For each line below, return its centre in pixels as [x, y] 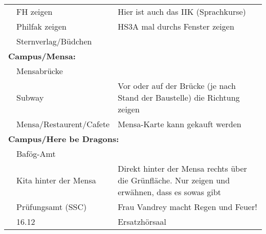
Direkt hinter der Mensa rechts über [182, 168]
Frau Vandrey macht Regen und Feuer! [187, 207]
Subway [30, 97]
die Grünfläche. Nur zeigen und [174, 180]
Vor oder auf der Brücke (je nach [177, 86]
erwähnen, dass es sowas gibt [169, 192]
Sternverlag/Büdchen [54, 41]
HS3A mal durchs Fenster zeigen [176, 26]
